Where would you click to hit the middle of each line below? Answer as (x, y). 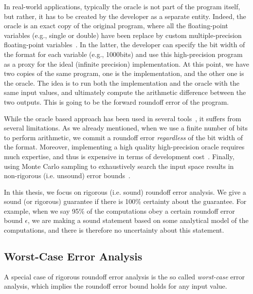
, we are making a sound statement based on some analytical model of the (138, 220)
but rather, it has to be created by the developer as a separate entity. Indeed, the (125, 16)
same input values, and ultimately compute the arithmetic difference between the (125, 92)
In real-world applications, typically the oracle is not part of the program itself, (122, 6)
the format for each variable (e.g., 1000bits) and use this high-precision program (123, 54)
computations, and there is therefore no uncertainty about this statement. (114, 230)
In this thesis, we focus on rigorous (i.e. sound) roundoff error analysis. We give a (125, 192)
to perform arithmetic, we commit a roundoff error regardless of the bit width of (124, 137)
